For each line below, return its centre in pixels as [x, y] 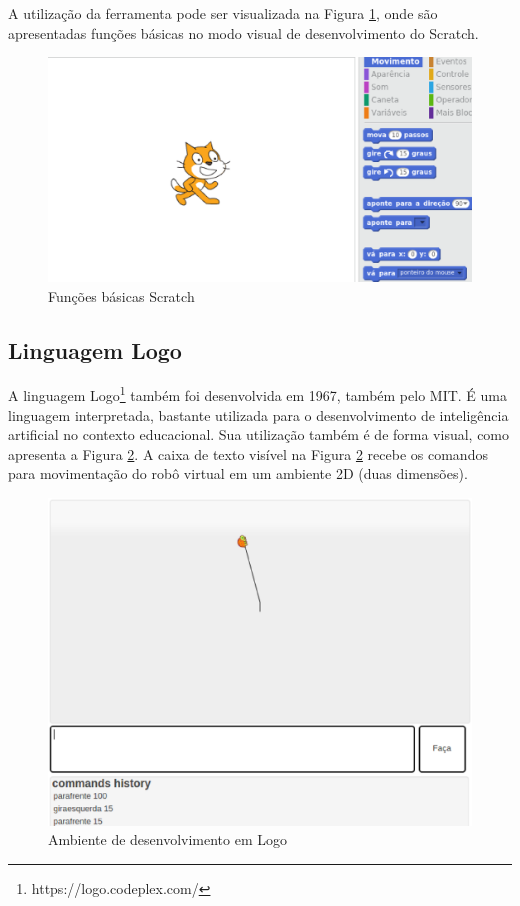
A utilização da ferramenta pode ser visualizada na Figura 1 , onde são [223, 13]
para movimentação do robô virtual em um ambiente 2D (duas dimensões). [238, 473]
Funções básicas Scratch [121, 295]
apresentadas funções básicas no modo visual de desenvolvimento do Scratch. [243, 32]
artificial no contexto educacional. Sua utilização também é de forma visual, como [259, 434]
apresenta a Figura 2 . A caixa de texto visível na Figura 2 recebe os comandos [248, 453]
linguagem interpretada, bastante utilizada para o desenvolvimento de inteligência [258, 414]
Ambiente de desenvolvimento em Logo [168, 839]
